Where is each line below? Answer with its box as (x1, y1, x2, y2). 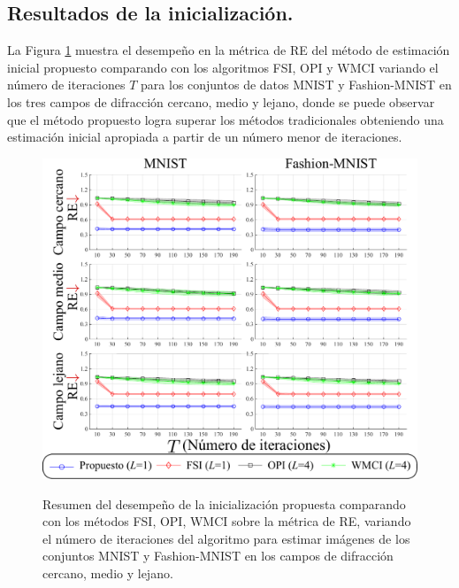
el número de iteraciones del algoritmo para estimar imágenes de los (42, 529, 410, 547)
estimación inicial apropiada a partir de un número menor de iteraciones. (7, 128, 402, 146)
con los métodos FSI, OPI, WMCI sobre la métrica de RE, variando (42, 512, 411, 530)
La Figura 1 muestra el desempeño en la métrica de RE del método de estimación (7, 41, 450, 59)
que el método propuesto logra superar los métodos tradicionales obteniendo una (7, 110, 444, 128)
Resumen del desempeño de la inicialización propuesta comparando (42, 494, 406, 513)
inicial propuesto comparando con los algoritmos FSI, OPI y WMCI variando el (7, 58, 439, 76)
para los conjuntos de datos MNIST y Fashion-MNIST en (141, 75, 452, 94)
